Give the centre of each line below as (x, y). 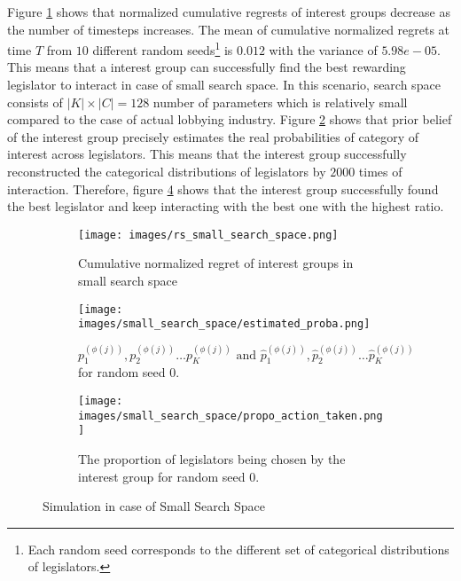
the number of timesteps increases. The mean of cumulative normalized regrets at (229, 29)
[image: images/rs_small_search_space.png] (208, 235)
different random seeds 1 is (163, 48)
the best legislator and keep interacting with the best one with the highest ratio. (226, 206)
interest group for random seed (162, 476)
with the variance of (323, 49)
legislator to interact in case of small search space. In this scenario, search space (224, 85)
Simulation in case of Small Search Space (154, 506)
